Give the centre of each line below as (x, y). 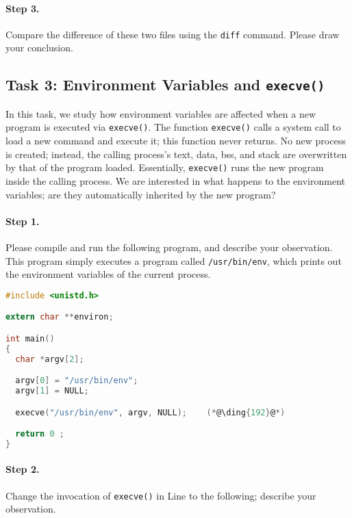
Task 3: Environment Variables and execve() (165, 85)
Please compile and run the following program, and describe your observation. (169, 247)
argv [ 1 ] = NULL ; (52, 390)
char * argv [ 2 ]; (50, 359)
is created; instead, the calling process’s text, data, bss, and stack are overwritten (176, 154)
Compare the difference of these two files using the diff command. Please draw (173, 34)
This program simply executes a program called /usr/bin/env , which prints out (174, 260)
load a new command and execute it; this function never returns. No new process (176, 141)
